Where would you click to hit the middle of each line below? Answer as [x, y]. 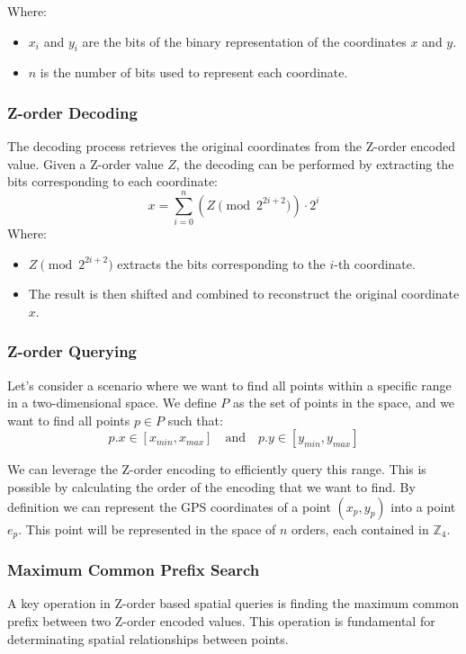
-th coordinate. [375, 263]
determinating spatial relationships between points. [148, 638]
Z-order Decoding [72, 112]
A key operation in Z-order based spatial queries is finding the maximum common [233, 603]
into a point [423, 506]
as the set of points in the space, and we [344, 403]
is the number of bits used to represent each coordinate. [194, 72]
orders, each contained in [360, 529]
